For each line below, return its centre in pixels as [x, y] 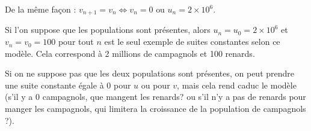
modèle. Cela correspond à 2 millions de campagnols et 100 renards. [130, 53]
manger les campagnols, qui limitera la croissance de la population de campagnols [155, 109]
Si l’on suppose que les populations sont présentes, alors [108, 30]
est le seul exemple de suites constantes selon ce [192, 42]
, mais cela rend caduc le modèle [237, 85]
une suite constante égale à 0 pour [68, 85]
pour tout [76, 42]
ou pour [155, 85]
